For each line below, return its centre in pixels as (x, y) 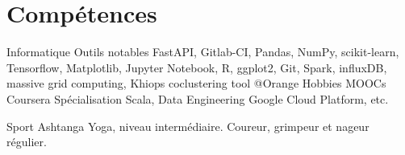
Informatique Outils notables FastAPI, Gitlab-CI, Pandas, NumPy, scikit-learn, (203, 52)
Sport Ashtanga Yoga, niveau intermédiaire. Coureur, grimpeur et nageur (188, 126)
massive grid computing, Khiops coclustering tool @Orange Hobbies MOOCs (196, 83)
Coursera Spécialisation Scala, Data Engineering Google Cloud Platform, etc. (198, 98)
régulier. (27, 142)
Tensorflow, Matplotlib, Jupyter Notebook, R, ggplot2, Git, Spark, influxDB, (197, 67)
